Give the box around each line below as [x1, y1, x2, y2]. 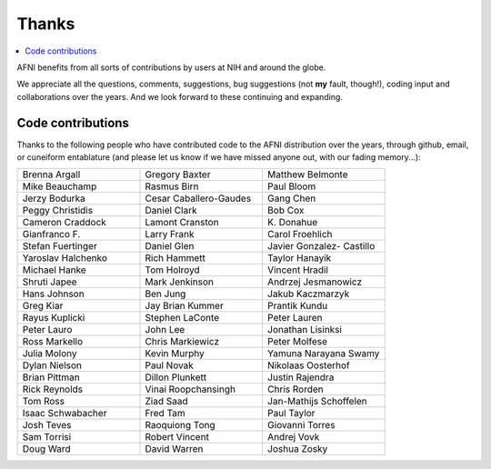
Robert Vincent [145, 431, 209, 444]
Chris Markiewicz [145, 335, 220, 348]
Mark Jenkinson [145, 275, 214, 288]
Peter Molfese [266, 335, 327, 348]
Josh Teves [22, 419, 72, 432]
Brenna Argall [22, 168, 81, 181]
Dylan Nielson [22, 359, 82, 372]
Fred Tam [145, 407, 185, 420]
